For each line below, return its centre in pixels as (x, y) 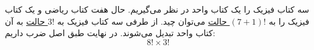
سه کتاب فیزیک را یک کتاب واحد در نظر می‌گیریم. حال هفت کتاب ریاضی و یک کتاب (157, 9)
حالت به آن (25, 21)
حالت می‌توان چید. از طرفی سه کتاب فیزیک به (142, 21)
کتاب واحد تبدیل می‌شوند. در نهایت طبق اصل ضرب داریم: (110, 33)
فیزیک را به (289, 21)
